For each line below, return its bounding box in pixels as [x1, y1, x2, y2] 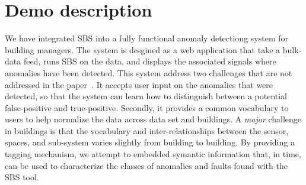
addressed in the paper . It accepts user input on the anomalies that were [5, 78, 273, 90]
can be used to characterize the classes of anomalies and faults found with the [5, 159, 288, 171]
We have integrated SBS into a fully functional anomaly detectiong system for [5, 32, 289, 44]
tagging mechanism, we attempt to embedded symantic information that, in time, [5, 148, 301, 160]
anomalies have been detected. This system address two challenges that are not [5, 66, 292, 79]
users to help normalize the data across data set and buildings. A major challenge [5, 113, 302, 125]
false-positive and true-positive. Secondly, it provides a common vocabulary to [5, 101, 289, 113]
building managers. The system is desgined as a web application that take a [5, 43, 280, 56]
